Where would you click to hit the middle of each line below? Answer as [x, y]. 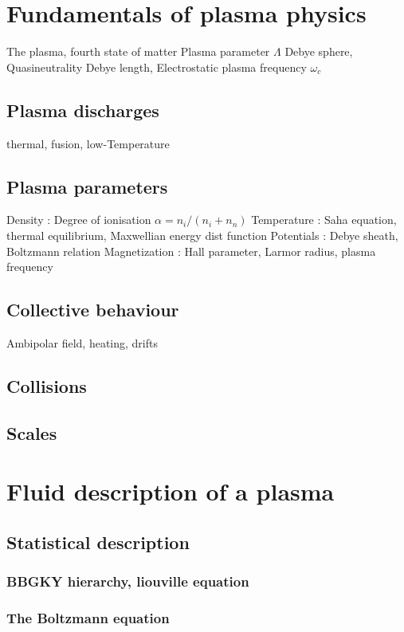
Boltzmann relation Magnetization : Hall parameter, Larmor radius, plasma [191, 251]
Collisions [47, 385]
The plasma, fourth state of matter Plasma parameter [138, 51]
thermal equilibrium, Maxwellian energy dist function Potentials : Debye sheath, [202, 235]
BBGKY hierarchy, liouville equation [128, 581]
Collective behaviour [93, 310]
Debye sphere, [319, 51]
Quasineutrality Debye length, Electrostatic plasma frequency [157, 67]
